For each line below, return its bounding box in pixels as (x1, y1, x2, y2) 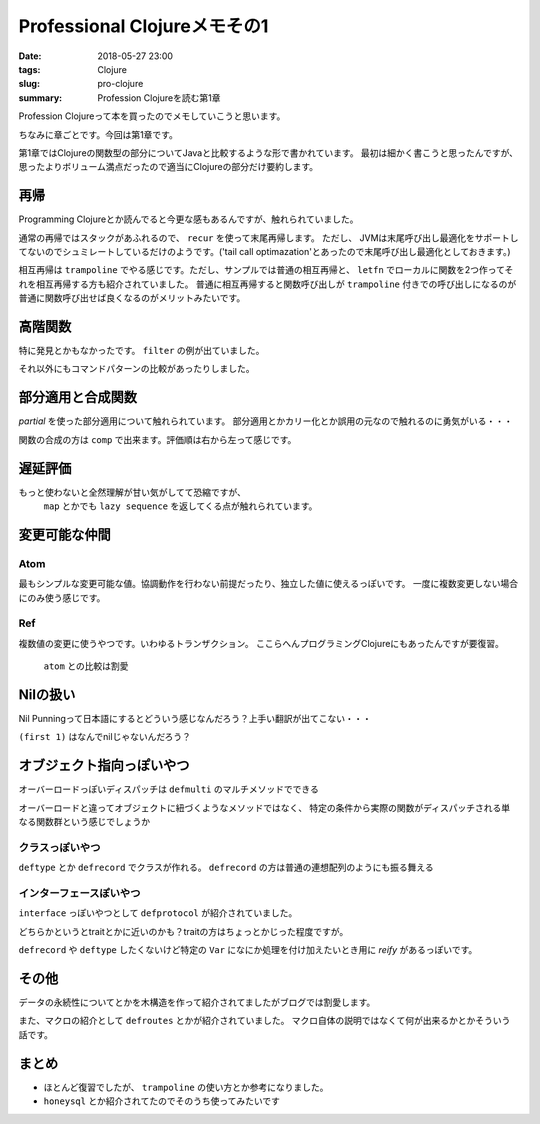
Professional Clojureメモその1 (18, 15, 269, 37)
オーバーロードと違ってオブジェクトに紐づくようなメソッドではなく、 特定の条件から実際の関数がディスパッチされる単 (18, 801, 511, 814)
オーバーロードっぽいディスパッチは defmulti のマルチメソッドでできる (18, 783, 319, 795)
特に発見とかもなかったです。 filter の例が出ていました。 (18, 345, 265, 357)
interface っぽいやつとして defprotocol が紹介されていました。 (18, 907, 298, 919)
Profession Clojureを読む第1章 (97, 91, 221, 104)
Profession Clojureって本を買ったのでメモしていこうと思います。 (18, 110, 286, 122)
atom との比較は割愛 (43, 660, 129, 672)
